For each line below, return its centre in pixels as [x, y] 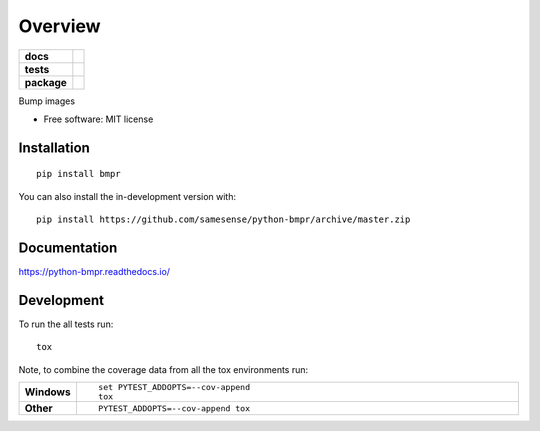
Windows [47, 392]
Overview [59, 26]
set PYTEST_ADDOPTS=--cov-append [174, 387]
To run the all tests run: [66, 324]
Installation [54, 147]
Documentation [68, 247]
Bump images [46, 101]
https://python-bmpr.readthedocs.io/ [94, 272]
